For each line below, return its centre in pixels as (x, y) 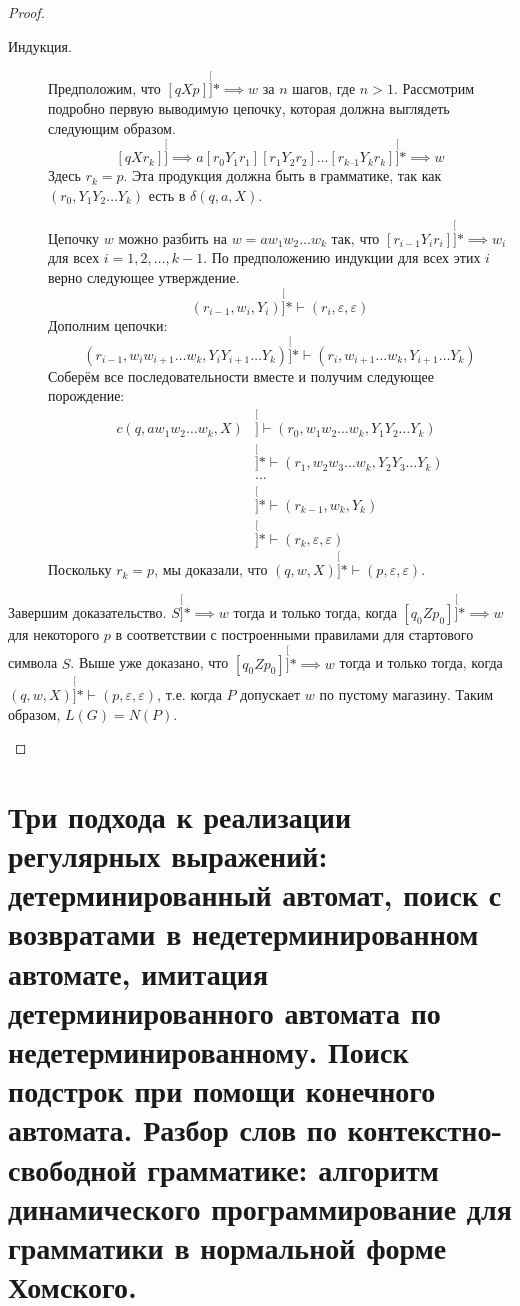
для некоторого (54, 633)
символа (33, 662)
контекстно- (425, 1129)
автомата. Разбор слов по (172, 1129)
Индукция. (40, 45)
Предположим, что (104, 88)
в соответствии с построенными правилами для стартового (294, 633)
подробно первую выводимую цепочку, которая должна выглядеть (249, 108)
